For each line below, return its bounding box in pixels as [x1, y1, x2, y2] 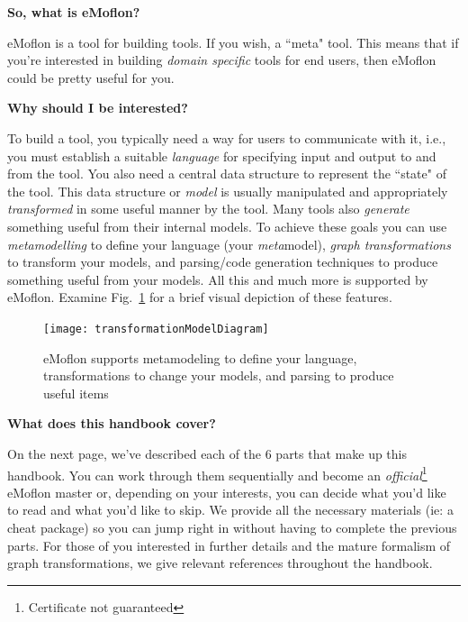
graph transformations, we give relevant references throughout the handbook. [7, 553, 433, 572]
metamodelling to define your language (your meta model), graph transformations [7, 234, 451, 253]
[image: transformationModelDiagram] [43, 322, 269, 335]
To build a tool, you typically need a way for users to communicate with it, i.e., [7, 128, 446, 147]
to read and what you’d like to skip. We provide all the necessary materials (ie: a [7, 500, 454, 519]
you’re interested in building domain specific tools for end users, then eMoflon [7, 50, 436, 69]
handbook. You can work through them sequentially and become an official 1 [7, 462, 427, 484]
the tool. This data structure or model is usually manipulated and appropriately [7, 181, 448, 200]
